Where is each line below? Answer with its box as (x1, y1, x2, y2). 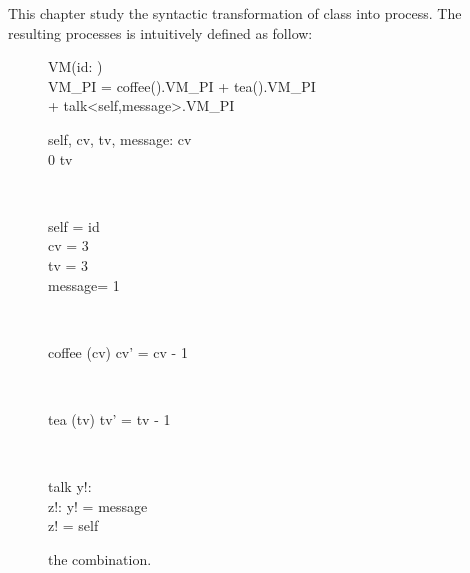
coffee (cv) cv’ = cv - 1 (48, 341, 188, 362)
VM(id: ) (48, 56, 103, 77)
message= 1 (48, 274, 120, 295)
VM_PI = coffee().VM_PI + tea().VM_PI (48, 75, 316, 96)
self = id (48, 215, 100, 236)
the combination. (48, 548, 152, 569)
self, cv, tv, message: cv (48, 128, 192, 149)
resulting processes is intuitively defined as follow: (8, 22, 313, 43)
